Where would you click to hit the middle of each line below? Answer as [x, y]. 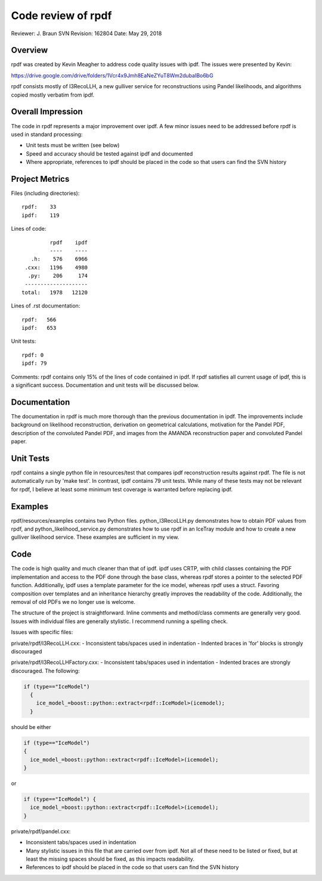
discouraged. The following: [45, 671]
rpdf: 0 [33, 355]
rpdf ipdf [69, 242]
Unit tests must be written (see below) [73, 145]
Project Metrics [40, 179]
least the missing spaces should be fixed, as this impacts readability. [110, 859]
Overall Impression [47, 112]
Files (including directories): [45, 193]
